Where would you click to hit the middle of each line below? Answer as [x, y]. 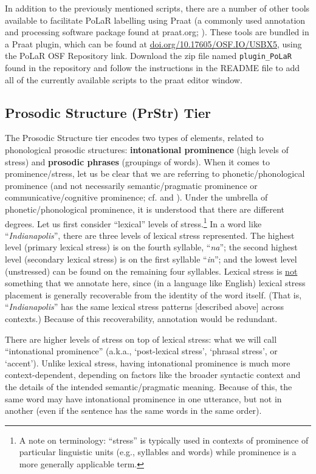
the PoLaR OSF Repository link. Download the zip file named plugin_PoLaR [148, 56]
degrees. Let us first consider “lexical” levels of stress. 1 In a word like [133, 222]
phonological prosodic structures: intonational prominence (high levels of [147, 150]
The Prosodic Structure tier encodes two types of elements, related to [134, 138]
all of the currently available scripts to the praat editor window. [124, 79]
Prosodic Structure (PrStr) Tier [108, 112]
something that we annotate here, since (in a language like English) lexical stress [155, 283]
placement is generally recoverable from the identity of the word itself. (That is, [153, 294]
